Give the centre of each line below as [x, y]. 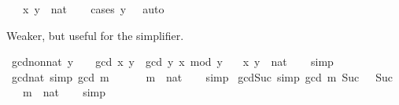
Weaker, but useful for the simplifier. [95, 35]
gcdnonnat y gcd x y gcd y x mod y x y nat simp [172, 62]
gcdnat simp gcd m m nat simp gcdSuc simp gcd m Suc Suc [202, 76]
